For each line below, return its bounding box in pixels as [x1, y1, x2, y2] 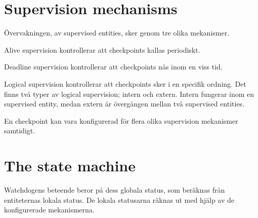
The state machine [4, 155, 136, 176]
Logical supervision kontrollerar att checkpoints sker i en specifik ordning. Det [4, 78, 246, 89]
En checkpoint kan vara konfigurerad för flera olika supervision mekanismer [4, 115, 238, 126]
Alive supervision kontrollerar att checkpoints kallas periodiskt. [4, 44, 200, 55]
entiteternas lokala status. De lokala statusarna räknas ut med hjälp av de [4, 194, 234, 205]
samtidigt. [4, 125, 35, 136]
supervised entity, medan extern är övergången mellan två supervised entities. [4, 98, 245, 109]
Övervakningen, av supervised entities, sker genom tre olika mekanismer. [4, 27, 230, 38]
